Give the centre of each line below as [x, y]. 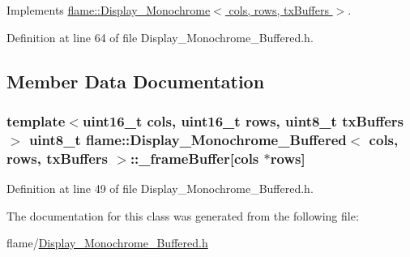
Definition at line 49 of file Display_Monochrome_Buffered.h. [160, 188]
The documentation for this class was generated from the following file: [183, 215]
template [36, 120]
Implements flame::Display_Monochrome [109, 10]
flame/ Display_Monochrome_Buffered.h [107, 243]
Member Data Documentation [136, 81]
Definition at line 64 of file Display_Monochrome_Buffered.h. [160, 37]
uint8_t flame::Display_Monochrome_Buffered [188, 139]
